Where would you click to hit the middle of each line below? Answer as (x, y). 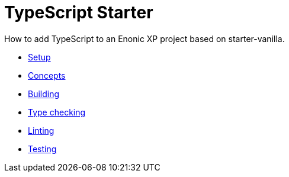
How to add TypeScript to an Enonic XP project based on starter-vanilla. (144, 38)
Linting (41, 130)
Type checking (57, 112)
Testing (42, 149)
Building (44, 94)
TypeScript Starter (79, 12)
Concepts (47, 75)
